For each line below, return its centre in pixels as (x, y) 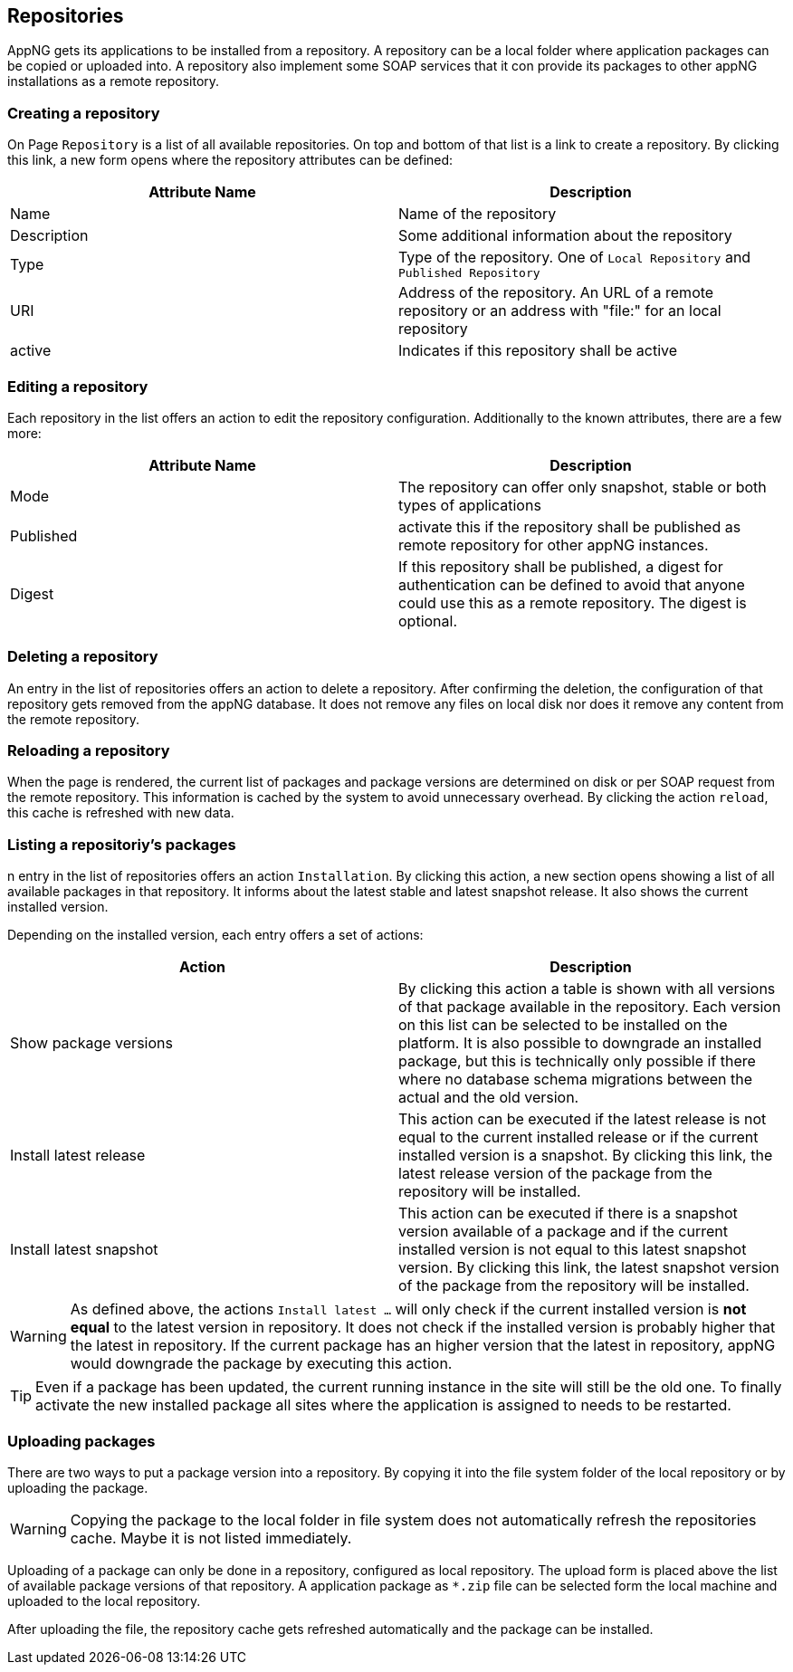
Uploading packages (81, 1441)
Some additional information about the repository (565, 236)
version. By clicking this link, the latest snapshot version (589, 1268)
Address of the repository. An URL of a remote (556, 293)
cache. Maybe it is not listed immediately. (211, 1538)
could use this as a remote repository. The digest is (573, 602)
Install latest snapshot (84, 1250)
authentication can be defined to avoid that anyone (572, 584)
